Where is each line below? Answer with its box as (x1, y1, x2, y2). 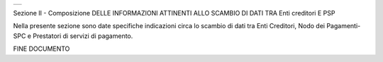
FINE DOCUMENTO (13, 44, 70, 53)
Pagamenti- (326, 22, 361, 30)
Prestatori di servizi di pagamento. (33, 32, 133, 40)
